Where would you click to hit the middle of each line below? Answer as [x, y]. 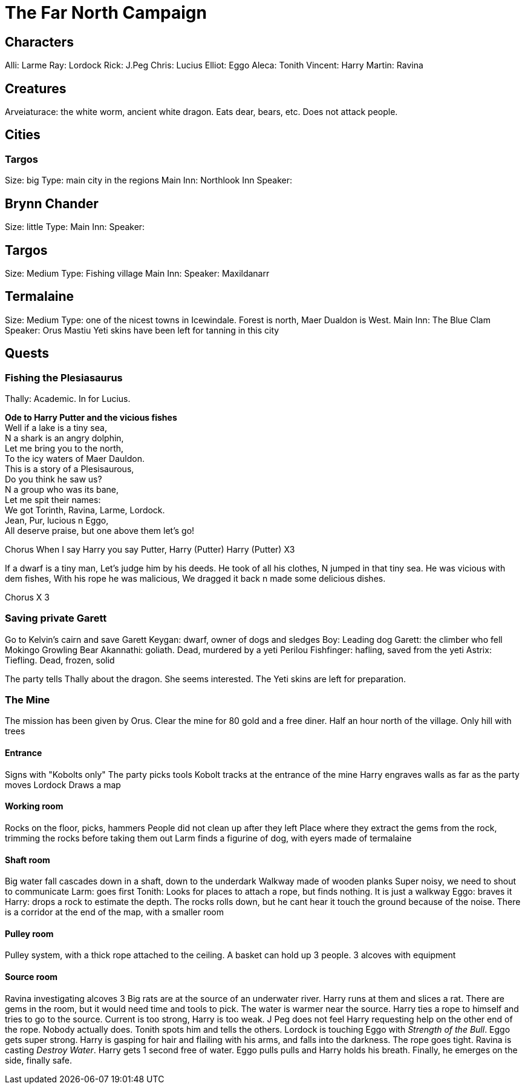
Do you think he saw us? [54, 479]
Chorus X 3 [27, 597]
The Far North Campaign [106, 13]
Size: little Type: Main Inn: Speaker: [75, 227]
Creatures [36, 88]
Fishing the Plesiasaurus [64, 377]
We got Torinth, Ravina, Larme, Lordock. [85, 510]
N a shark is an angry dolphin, [64, 438]
